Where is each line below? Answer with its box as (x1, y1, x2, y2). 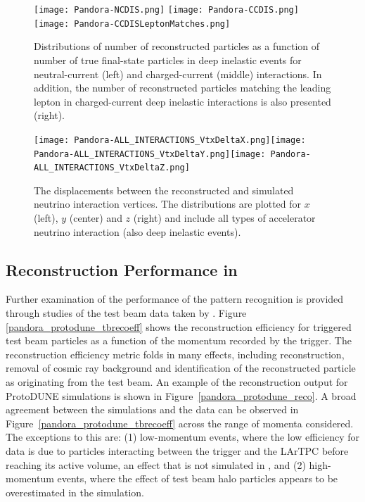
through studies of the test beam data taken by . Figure (6, 306, 247, 320)
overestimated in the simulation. (6, 484, 144, 499)
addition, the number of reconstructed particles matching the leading (34, 80, 331, 95)
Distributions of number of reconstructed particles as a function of (34, 39, 320, 54)
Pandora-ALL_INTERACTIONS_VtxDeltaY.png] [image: (34, 149, 266, 159)
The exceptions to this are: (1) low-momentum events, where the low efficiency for (6, 429, 360, 444)
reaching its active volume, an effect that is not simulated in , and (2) (6, 457, 306, 472)
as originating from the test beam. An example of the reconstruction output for (6, 374, 348, 389)
